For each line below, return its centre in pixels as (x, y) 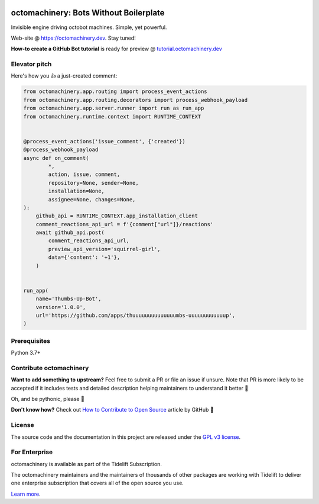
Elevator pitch (31, 64)
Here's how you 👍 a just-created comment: (64, 76)
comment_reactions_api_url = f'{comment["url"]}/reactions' (125, 224)
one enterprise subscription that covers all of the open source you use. (97, 483)
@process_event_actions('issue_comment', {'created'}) (104, 141)
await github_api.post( (70, 233)
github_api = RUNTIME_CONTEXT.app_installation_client (117, 216)
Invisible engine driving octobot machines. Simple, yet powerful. (89, 27)
